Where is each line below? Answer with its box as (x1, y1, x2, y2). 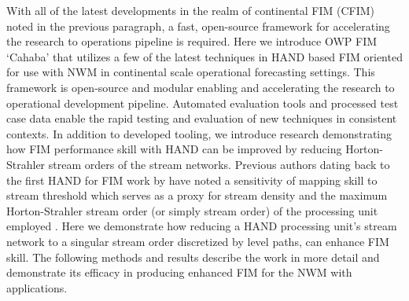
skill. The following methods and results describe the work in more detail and (6, 248, 380, 265)
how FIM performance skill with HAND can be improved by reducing (6, 141, 342, 157)
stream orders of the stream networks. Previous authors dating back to (48, 156, 390, 172)
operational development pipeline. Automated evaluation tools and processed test (6, 94, 399, 111)
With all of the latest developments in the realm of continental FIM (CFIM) (6, 2, 375, 18)
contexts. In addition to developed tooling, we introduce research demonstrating (6, 125, 392, 141)
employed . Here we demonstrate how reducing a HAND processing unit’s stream (6, 218, 397, 234)
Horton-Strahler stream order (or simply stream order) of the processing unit (6, 202, 378, 218)
